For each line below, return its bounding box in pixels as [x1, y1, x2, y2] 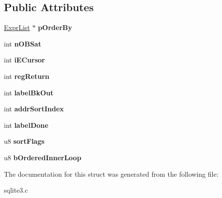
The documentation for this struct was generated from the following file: [4, 168, 219, 179]
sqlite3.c [4, 185, 28, 195]
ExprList [4, 22, 30, 32]
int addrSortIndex [4, 104, 64, 114]
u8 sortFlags [4, 136, 45, 146]
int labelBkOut [4, 87, 54, 97]
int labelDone [4, 120, 48, 130]
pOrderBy [38, 22, 72, 32]
